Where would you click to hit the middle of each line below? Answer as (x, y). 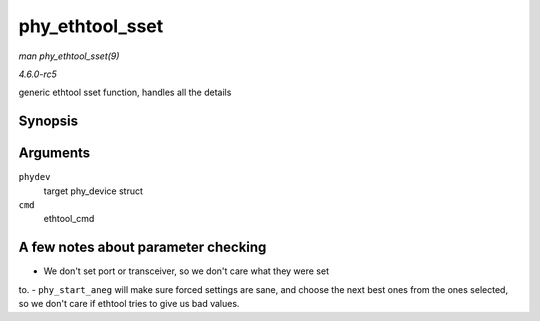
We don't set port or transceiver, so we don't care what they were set (186, 271)
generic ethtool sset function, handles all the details (125, 92)
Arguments (54, 153)
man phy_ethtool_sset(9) (69, 56)
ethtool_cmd (69, 219)
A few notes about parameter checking (142, 247)
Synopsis (48, 121)
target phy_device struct (93, 191)
